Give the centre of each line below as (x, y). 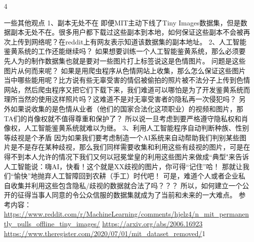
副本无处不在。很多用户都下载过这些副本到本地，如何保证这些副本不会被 (127, 32)
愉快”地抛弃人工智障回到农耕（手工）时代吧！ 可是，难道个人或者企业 (126, 176)
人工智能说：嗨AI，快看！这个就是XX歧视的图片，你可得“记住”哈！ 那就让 (123, 166)
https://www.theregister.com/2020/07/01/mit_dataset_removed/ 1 (105, 233)
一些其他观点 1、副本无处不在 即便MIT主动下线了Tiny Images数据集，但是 (122, 22)
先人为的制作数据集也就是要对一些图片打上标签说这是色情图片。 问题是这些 (125, 60)
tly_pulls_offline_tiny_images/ (52, 224)
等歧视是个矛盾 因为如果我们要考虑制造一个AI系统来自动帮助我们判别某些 (122, 137)
